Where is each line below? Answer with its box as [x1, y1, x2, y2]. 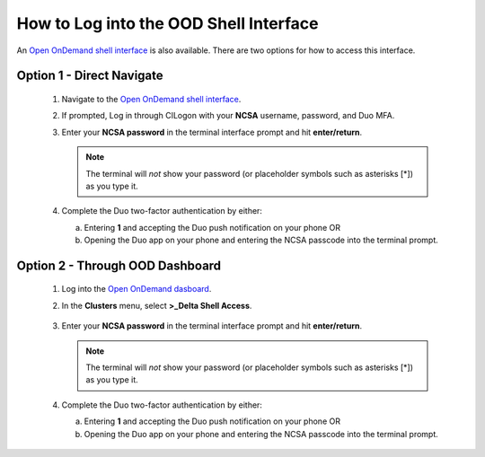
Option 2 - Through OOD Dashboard [16, 258, 222, 273]
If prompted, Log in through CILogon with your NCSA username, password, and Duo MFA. [61, 110, 395, 121]
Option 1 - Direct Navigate [16, 68, 163, 83]
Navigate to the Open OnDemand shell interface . [61, 93, 242, 104]
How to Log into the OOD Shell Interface [16, 13, 319, 33]
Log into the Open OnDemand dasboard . [61, 284, 212, 294]
